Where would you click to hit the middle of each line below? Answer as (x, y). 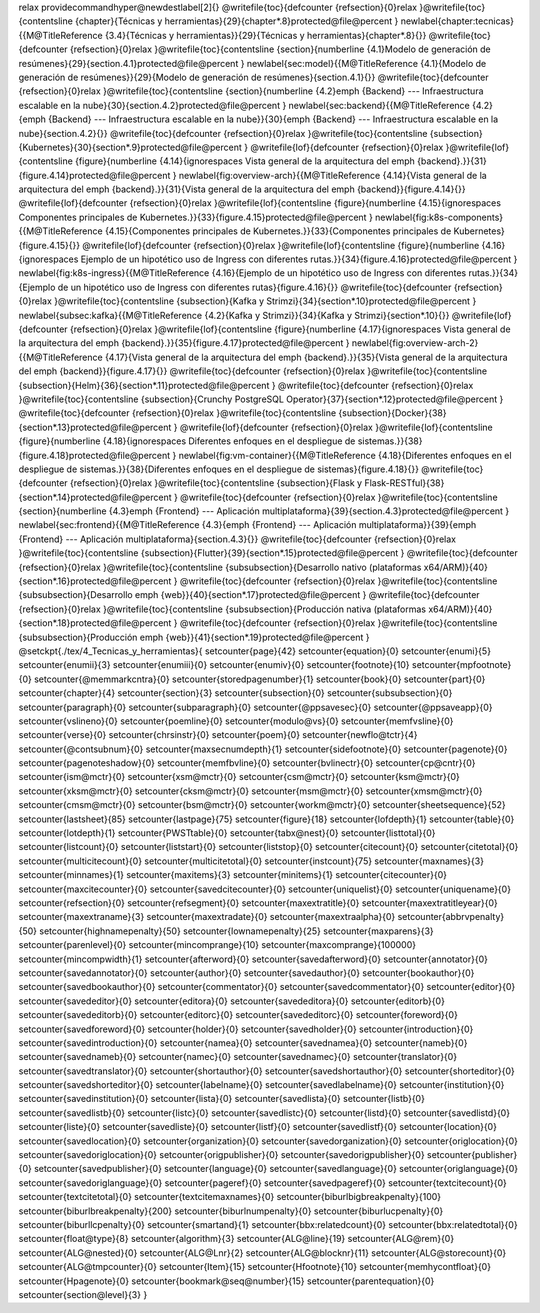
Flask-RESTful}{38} (404, 483)
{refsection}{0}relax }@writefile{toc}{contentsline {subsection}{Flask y (216, 483)
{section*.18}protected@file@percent (95, 623)
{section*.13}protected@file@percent (95, 427)
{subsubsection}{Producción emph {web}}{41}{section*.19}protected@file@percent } (194, 637)
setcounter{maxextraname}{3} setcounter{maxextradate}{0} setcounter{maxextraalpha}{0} (207, 917)
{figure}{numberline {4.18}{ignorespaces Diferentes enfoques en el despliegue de (187, 441)
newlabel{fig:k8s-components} (439, 217)
